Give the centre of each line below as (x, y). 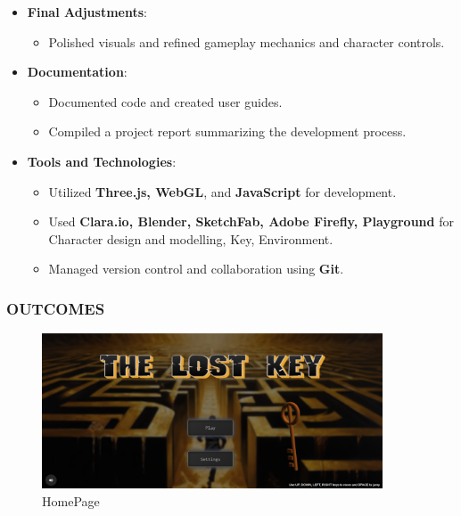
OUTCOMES (56, 308)
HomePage (71, 500)
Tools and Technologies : (102, 161)
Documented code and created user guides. (165, 101)
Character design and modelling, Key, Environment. (191, 238)
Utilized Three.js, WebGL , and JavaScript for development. (222, 191)
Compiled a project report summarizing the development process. (227, 131)
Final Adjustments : (87, 12)
